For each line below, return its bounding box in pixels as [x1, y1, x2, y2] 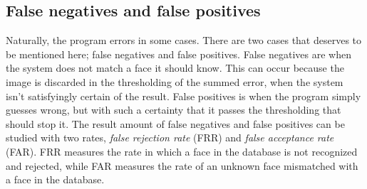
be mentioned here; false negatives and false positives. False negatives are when [6, 46, 351, 61]
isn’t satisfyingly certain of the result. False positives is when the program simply [6, 88, 361, 103]
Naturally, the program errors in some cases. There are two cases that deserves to [6, 33, 362, 48]
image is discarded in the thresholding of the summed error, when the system [6, 74, 343, 89]
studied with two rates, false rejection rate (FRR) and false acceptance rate [6, 130, 334, 145]
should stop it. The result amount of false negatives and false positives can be [6, 116, 345, 131]
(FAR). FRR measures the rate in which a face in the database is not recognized [6, 144, 358, 158]
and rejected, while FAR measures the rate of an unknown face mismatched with [6, 158, 358, 173]
